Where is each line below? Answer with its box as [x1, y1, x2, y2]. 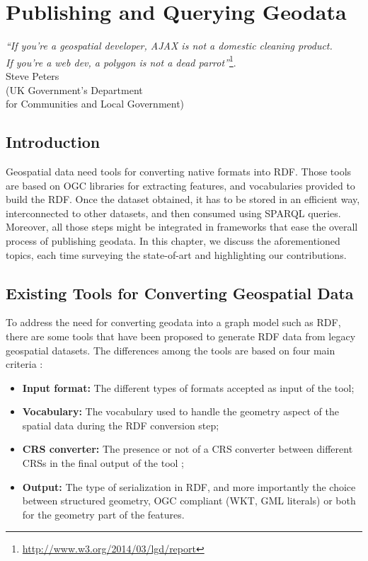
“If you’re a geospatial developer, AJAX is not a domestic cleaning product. [6, 38, 333, 53]
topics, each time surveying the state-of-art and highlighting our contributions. [6, 247, 347, 262]
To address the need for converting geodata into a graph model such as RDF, [6, 315, 341, 330]
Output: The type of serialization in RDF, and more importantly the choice [22, 479, 356, 494]
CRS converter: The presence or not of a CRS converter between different [22, 441, 353, 456]
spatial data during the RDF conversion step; [22, 417, 219, 432]
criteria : [6, 357, 43, 371]
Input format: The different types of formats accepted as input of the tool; [22, 380, 355, 395]
